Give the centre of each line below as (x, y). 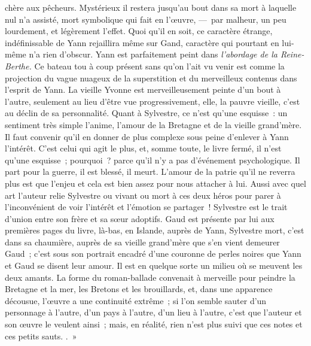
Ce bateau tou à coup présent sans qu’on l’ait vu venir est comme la (159, 66)
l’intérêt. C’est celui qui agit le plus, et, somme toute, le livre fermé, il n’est (143, 148)
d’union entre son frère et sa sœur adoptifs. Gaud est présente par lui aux (140, 218)
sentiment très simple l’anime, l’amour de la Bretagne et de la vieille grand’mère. (153, 124)
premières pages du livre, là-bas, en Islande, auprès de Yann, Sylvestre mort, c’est (155, 230)
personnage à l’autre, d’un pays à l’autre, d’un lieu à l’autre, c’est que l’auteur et (153, 312)
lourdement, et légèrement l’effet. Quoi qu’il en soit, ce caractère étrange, (139, 31)
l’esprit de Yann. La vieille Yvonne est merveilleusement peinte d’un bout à (143, 89)
